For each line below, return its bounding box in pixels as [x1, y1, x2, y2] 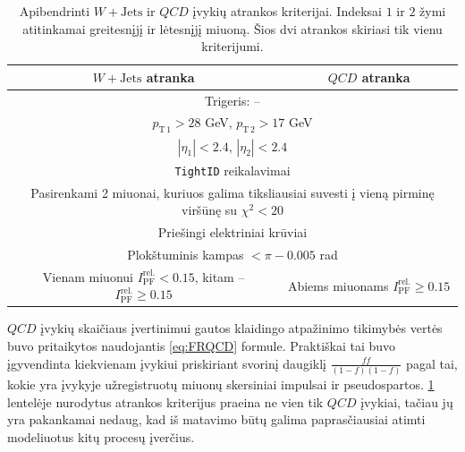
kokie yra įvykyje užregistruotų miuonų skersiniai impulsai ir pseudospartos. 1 [7, 374, 435, 393]
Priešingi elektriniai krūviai [157, 223, 308, 242]
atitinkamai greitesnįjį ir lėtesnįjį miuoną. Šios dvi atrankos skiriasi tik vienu [22, 19, 443, 38]
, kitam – [194, 267, 245, 286]
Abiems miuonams [287, 276, 389, 294]
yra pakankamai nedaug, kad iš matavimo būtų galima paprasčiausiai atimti [7, 410, 426, 429]
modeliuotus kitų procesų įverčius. [7, 427, 195, 446]
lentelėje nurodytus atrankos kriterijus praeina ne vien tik [7, 392, 324, 411]
